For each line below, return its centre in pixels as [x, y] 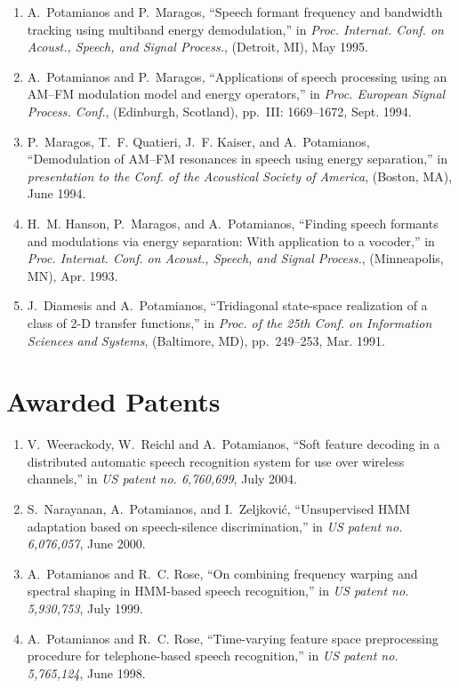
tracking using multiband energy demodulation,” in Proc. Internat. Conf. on [235, 29]
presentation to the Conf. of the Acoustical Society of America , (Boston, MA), [240, 176]
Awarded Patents [113, 401]
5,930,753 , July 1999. [85, 608]
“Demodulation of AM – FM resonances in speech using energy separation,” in [238, 159]
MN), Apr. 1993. [72, 275]
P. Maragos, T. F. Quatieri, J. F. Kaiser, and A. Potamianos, [198, 141]
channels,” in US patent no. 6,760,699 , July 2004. [162, 479]
